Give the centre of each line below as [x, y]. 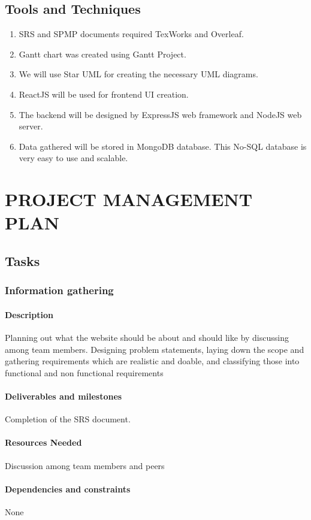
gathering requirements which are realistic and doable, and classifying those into [152, 361]
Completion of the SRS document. [68, 419]
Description [29, 314]
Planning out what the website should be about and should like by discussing [147, 337]
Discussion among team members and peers [85, 465]
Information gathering [59, 290]
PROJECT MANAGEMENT [129, 199]
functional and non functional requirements [84, 372]
